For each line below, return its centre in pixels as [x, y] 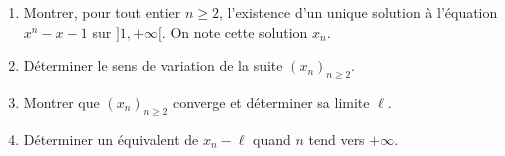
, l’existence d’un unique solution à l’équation [358, 12]
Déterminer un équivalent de [111, 138]
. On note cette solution [234, 31]
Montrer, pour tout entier [102, 12]
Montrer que [61, 101]
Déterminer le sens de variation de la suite [153, 65]
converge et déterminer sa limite [271, 101]
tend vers [336, 138]
